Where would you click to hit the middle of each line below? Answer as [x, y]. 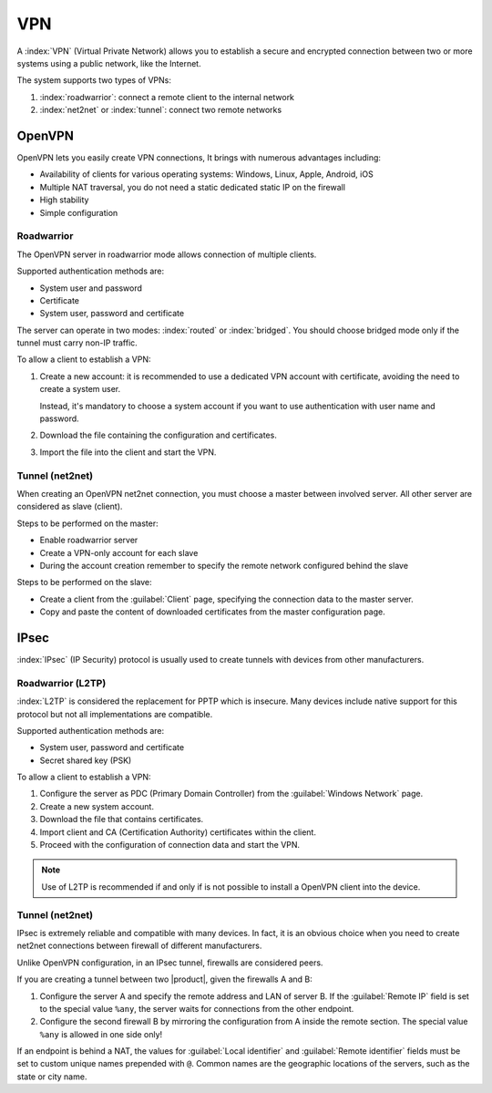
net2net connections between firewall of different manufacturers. [139, 946]
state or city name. [52, 1077]
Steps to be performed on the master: [87, 523]
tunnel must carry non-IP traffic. [77, 343]
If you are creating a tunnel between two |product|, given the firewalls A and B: [165, 979]
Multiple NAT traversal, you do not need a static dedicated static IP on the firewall [193, 187]
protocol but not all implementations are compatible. [115, 714]
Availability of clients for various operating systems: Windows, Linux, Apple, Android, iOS [206, 174]
